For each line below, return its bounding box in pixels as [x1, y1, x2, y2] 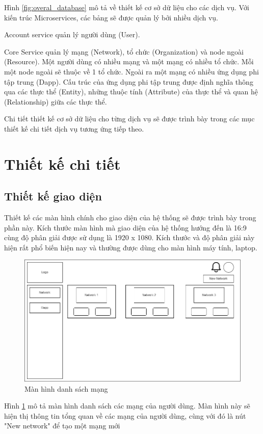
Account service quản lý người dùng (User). [4, 29, 140, 40]
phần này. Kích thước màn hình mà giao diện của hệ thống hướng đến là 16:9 [4, 222, 247, 233]
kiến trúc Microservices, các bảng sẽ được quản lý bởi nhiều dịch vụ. [4, 12, 218, 22]
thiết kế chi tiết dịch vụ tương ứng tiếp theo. [4, 123, 144, 134]
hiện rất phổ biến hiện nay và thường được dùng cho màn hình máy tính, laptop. [4, 242, 257, 252]
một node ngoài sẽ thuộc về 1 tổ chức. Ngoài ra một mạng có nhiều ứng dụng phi [4, 66, 259, 76]
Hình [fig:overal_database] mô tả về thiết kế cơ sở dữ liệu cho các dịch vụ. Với [4, 2, 249, 12]
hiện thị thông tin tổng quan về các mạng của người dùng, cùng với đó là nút [4, 410, 246, 421]
